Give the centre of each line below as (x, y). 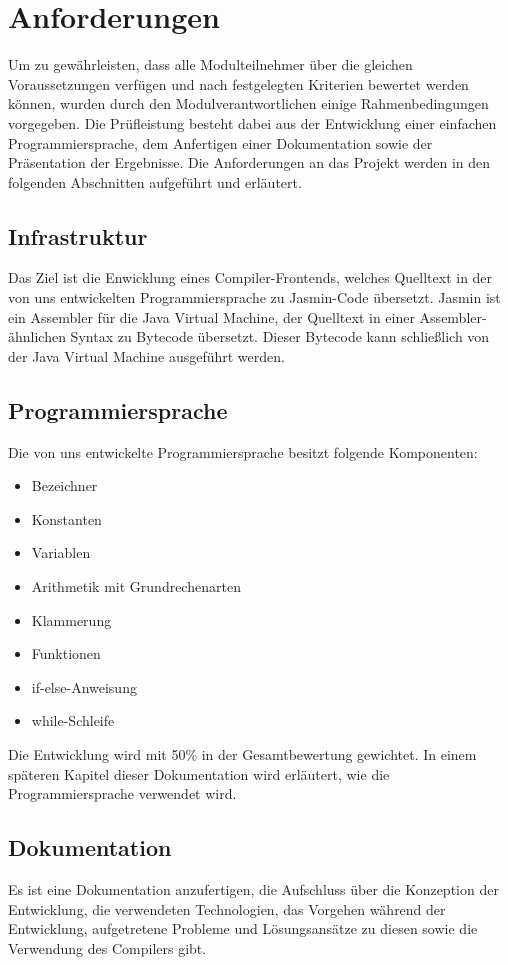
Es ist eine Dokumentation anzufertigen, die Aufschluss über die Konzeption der (253, 888)
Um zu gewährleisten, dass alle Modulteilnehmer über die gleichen (210, 64)
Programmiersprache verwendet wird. (122, 793)
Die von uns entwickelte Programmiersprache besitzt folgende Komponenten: (243, 451)
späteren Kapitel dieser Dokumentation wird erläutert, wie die (199, 773)
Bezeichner (64, 485)
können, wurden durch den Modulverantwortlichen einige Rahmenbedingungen (248, 103)
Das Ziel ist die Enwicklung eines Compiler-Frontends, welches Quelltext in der (250, 277)
